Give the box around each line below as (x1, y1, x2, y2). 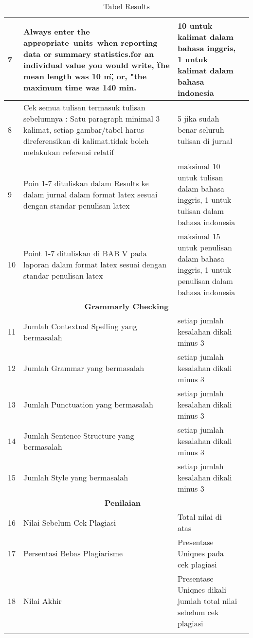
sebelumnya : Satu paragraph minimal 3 (23, 113, 160, 124)
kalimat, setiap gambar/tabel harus (23, 124, 144, 135)
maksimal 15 (177, 230, 220, 242)
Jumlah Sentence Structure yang (23, 429, 134, 441)
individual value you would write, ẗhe (23, 59, 170, 71)
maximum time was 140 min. (23, 81, 137, 93)
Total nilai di (177, 511, 222, 522)
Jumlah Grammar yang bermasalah (23, 362, 145, 373)
